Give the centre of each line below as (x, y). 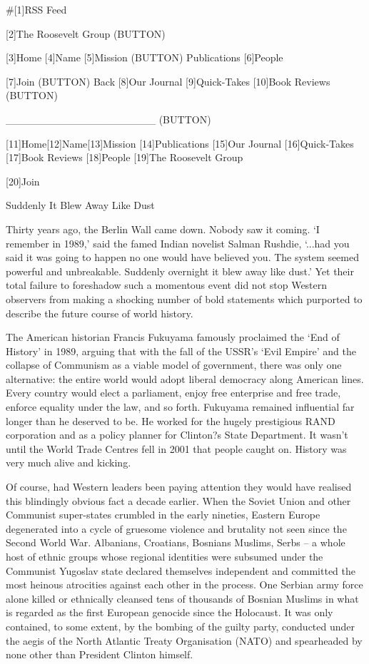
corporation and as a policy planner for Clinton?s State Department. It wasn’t (177, 435)
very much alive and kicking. (69, 463)
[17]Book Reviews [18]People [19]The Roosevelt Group (125, 157)
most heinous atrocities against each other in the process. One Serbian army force (184, 584)
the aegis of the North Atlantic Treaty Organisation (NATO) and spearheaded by (184, 640)
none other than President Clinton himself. (100, 654)
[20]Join (23, 181)
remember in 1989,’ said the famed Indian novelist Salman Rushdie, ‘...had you (178, 243)
